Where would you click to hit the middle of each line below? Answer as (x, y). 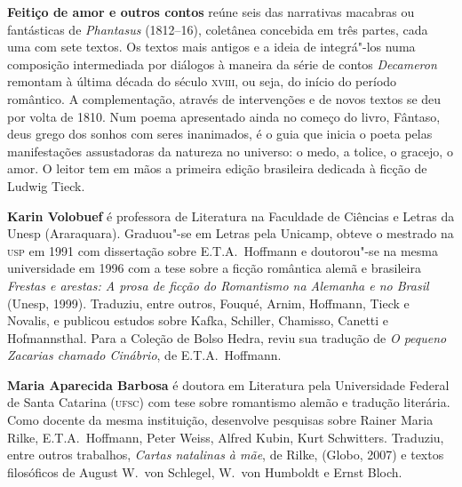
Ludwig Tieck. (46, 185)
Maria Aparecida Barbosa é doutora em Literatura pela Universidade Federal (228, 384)
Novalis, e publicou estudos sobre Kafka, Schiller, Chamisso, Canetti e (198, 320)
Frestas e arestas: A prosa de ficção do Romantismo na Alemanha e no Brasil (218, 285)
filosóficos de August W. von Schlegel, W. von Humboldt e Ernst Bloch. (205, 471)
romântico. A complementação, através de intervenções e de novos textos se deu (224, 98)
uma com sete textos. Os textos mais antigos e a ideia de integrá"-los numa (211, 47)
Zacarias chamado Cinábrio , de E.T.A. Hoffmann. (144, 355)
